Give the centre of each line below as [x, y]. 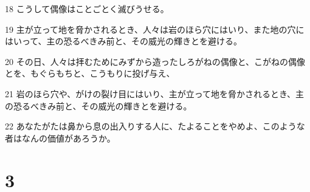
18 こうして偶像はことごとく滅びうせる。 [87, 9]
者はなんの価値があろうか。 [60, 138]
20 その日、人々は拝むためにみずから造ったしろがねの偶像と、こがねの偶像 [155, 61]
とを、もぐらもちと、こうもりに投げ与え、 [90, 73]
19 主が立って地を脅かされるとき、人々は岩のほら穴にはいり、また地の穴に [155, 29]
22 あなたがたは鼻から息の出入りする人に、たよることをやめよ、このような [155, 126]
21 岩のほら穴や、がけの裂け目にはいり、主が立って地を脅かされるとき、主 [154, 93]
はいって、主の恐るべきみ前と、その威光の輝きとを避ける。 [124, 41]
